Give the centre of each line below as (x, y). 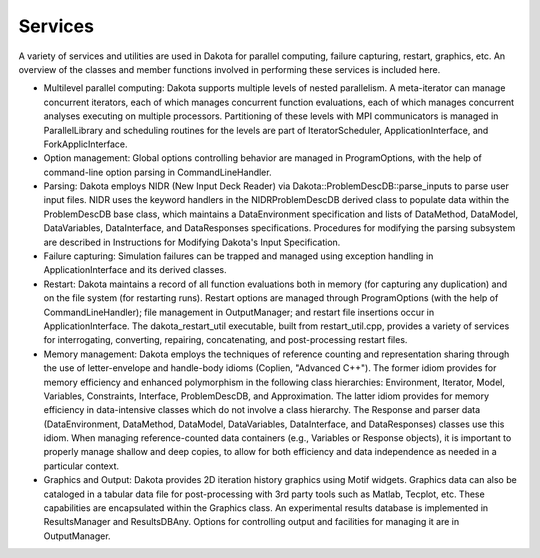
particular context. (81, 466)
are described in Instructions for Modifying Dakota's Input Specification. (192, 242)
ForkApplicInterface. (86, 144)
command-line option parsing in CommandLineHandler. (157, 172)
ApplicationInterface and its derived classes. (135, 270)
